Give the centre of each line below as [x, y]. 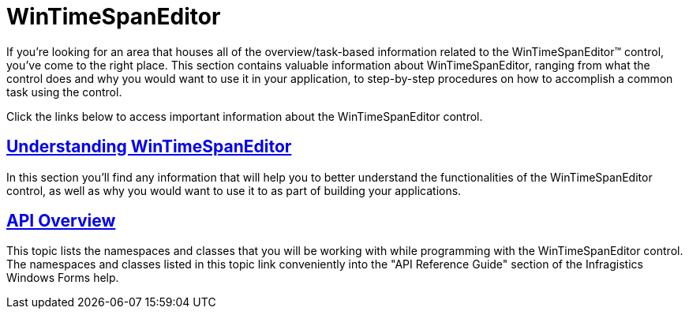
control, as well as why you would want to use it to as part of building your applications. [234, 190]
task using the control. [64, 92]
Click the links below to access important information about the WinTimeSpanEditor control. [245, 116]
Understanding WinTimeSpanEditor [149, 147]
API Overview [61, 221]
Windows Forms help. [63, 278]
